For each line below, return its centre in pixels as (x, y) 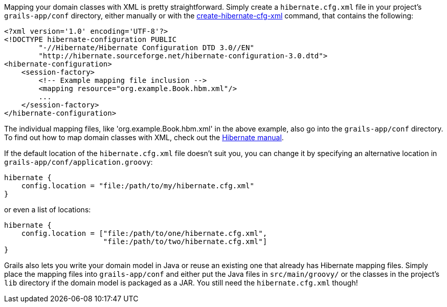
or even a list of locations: (48, 210)
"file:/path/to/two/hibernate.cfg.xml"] (185, 242)
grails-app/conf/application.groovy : (79, 162)
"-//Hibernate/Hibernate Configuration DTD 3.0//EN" (146, 48)
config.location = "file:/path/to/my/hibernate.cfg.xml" (138, 186)
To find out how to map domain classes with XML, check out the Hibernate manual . (144, 137)
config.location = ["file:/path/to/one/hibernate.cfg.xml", (144, 233)
